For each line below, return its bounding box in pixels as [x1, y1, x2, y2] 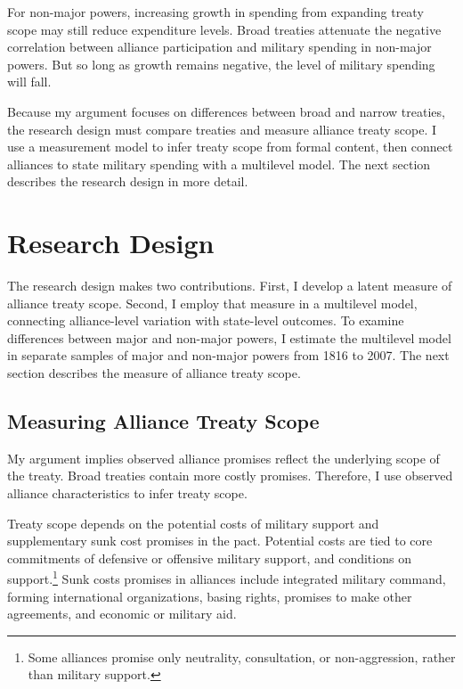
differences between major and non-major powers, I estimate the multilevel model [7, 328, 451, 347]
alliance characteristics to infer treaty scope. [7, 484, 248, 503]
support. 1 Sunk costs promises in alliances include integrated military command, [7, 567, 446, 588]
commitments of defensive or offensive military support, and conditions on [7, 548, 411, 567]
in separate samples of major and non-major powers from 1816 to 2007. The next [7, 346, 450, 365]
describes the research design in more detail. [7, 172, 248, 191]
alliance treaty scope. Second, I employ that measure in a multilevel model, [7, 293, 418, 312]
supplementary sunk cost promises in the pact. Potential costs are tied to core [7, 531, 433, 550]
